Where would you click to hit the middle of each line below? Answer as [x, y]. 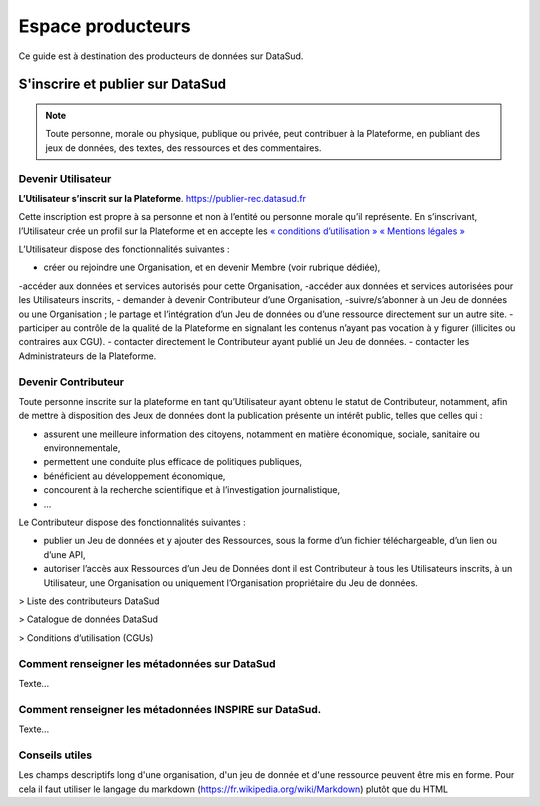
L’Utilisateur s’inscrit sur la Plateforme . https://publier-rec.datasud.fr [162, 198]
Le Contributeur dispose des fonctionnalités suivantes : [132, 522]
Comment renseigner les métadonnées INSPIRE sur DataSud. [170, 709]
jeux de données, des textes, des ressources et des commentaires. [183, 147]
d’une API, [64, 554]
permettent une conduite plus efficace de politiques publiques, [173, 462]
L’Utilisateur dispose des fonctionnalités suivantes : [124, 249]
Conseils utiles [55, 755]
